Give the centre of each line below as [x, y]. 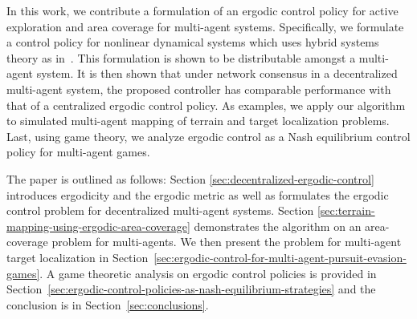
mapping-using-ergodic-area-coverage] [98, 226]
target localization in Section [78, 257]
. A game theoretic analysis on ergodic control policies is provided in [208, 273]
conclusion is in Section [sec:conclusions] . [108, 304]
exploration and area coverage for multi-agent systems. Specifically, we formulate [205, 26]
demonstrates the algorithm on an [278, 226]
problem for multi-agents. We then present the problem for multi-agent [227, 242]
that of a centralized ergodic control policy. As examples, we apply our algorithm [206, 105]
